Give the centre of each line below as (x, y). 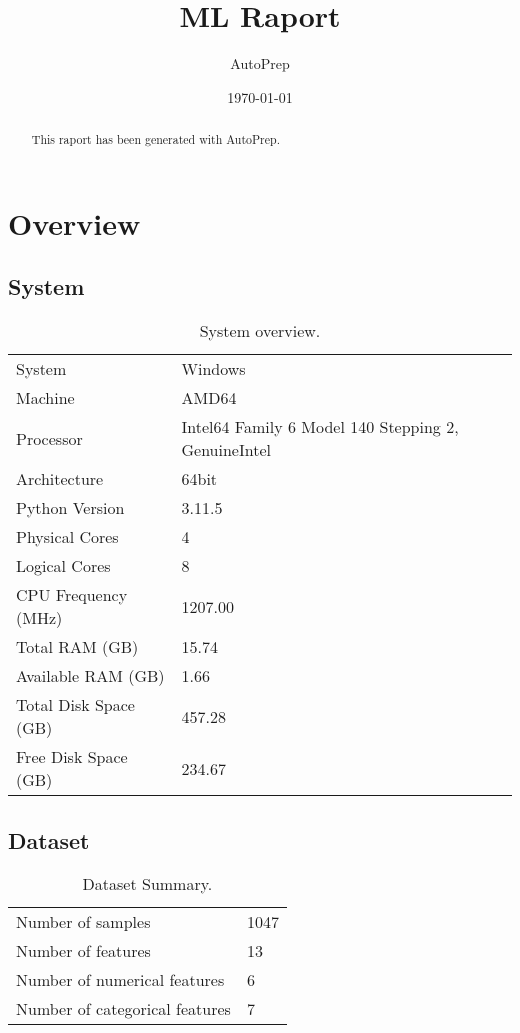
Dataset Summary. (147, 884)
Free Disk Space (72, 757)
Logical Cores (63, 566)
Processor (49, 438)
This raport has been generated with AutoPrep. (155, 139)
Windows (213, 369)
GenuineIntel (226, 450)
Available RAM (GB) (90, 676)
